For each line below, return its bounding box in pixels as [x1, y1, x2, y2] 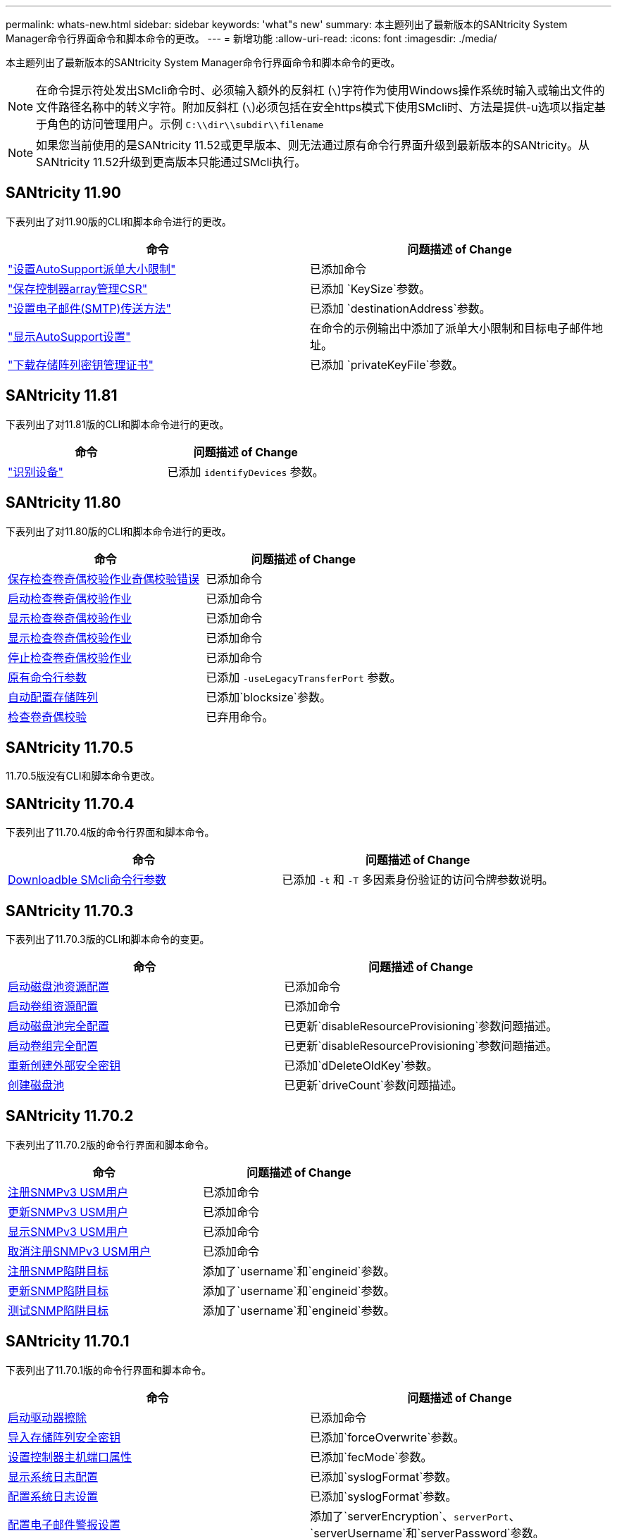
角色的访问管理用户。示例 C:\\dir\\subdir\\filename [47, 117, 324, 131]
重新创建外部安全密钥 [8, 1058, 121, 1073]
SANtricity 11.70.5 [6, 738, 134, 756]
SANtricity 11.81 [6, 387, 118, 405]
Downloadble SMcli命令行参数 [8, 873, 166, 887]
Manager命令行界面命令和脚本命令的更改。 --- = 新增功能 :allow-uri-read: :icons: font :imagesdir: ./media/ [6, 32, 497, 44]
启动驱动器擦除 [8, 1410, 87, 1425]
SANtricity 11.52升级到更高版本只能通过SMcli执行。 [36, 155, 306, 169]
